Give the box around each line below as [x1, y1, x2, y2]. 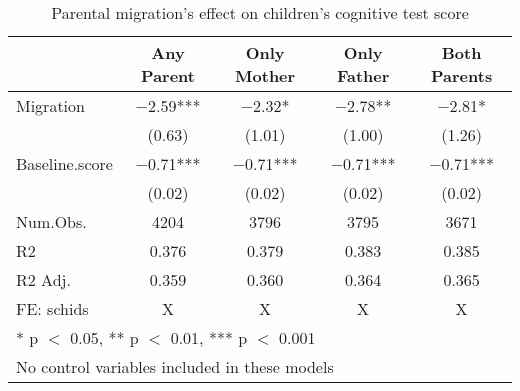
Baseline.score [16, 152, 113, 175]
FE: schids [16, 297, 89, 320]
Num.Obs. [16, 210, 87, 233]
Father [336, 64, 390, 87]
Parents [431, 64, 493, 87]
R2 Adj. [16, 268, 71, 291]
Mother [235, 64, 296, 87]
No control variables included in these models [16, 355, 334, 378]
